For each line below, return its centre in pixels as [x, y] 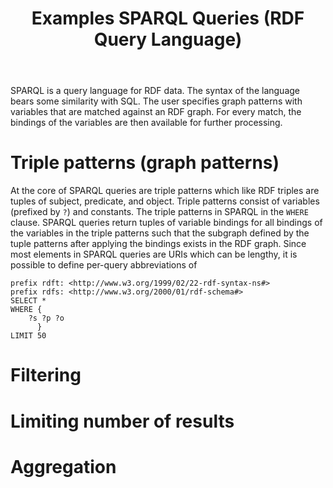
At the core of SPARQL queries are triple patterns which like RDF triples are [165, 191]
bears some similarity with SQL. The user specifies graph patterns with [156, 101]
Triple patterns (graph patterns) [145, 163]
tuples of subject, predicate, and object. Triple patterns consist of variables [165, 201]
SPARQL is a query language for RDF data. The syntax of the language [155, 91]
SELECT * [28, 301]
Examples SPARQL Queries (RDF [168, 18]
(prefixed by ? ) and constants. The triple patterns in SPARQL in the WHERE [159, 212]
